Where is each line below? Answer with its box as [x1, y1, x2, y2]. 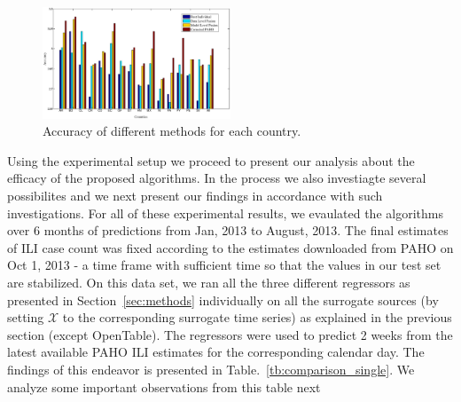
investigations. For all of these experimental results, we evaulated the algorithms [7, 203, 443, 222]
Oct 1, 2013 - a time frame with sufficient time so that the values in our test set [7, 256, 441, 274]
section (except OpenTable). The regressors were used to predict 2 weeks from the [7, 325, 453, 343]
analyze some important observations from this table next [7, 377, 321, 396]
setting [7, 308, 44, 327]
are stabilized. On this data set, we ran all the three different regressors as [7, 273, 410, 291]
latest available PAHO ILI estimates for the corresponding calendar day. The [7, 343, 425, 361]
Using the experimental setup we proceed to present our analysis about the [7, 151, 415, 169]
